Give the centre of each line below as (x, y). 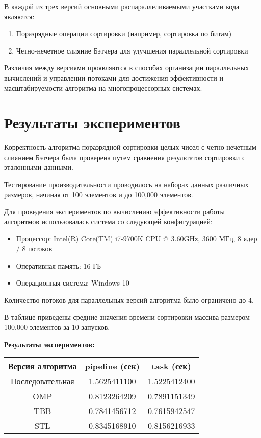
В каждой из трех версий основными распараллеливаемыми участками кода (122, 6)
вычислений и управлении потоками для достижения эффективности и (114, 77)
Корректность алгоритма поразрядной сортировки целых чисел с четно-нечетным (130, 147)
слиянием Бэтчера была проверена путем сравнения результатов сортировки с (125, 157)
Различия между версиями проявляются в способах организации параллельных (127, 68)
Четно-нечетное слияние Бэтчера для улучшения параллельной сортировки (132, 50)
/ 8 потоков (34, 249)
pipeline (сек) (112, 366)
